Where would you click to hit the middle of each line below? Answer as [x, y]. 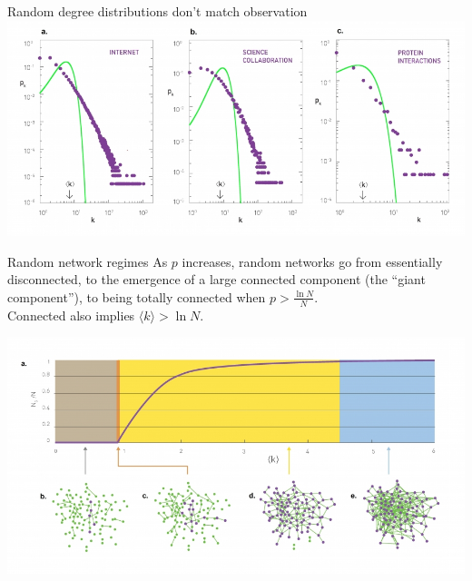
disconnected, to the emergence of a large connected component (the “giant [216, 279]
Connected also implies [71, 315]
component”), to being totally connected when [137, 296]
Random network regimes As [88, 261]
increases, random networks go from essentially [312, 261]
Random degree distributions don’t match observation [157, 11]
